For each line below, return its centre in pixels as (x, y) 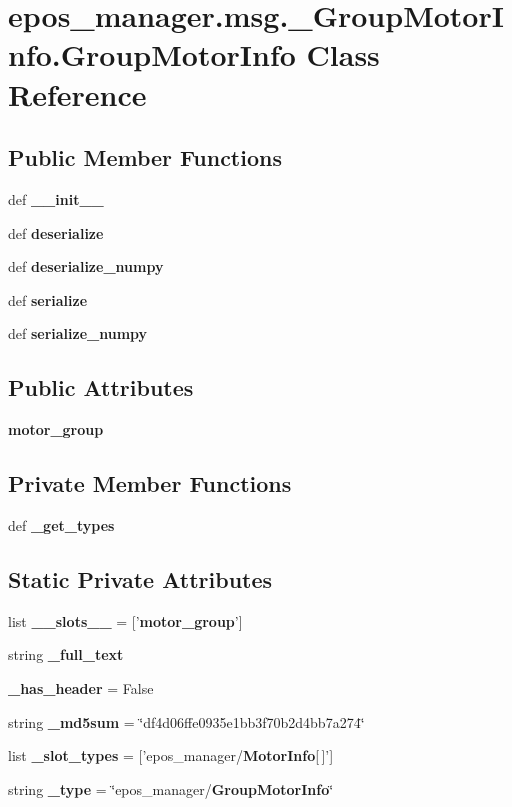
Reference (77, 93)
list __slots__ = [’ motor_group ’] (125, 620)
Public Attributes (101, 387)
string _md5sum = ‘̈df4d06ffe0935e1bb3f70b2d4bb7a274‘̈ (186, 721)
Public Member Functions (145, 157)
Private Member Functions (150, 483)
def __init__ (56, 198)
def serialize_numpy (78, 333)
